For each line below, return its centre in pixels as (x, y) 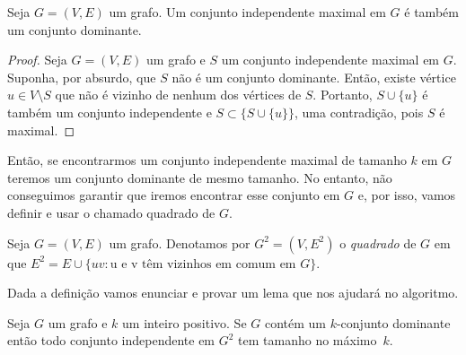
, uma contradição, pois (359, 112)
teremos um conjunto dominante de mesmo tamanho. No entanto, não (200, 177)
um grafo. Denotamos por (180, 242)
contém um (295, 322)
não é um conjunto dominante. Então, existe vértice (314, 77)
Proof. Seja (37, 60)
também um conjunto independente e (110, 112)
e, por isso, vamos (407, 195)
